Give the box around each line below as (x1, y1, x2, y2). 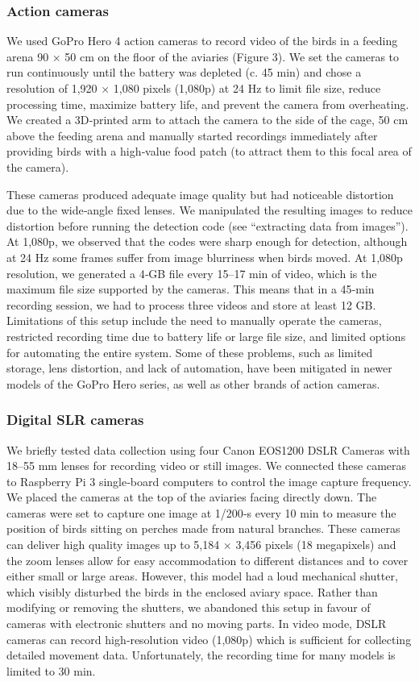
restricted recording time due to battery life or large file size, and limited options (6, 327, 406, 344)
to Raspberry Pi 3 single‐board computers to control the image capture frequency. (6, 472, 412, 489)
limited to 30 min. (6, 662, 96, 679)
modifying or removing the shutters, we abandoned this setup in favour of (6, 599, 371, 616)
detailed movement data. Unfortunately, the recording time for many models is (6, 647, 396, 663)
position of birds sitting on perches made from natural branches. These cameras (6, 520, 400, 537)
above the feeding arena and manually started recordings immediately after (6, 127, 378, 143)
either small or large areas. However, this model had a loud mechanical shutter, (6, 568, 398, 584)
